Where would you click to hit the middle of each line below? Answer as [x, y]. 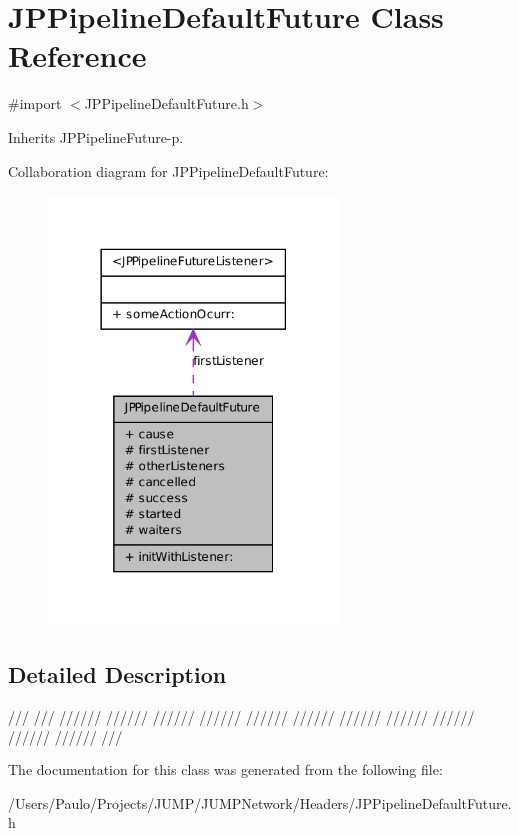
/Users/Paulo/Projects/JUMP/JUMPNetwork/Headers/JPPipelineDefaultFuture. [260, 802]
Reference [77, 55]
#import [35, 103]
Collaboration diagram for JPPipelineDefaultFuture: [168, 170]
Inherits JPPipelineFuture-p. [96, 136]
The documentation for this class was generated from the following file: [225, 769]
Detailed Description [117, 674]
